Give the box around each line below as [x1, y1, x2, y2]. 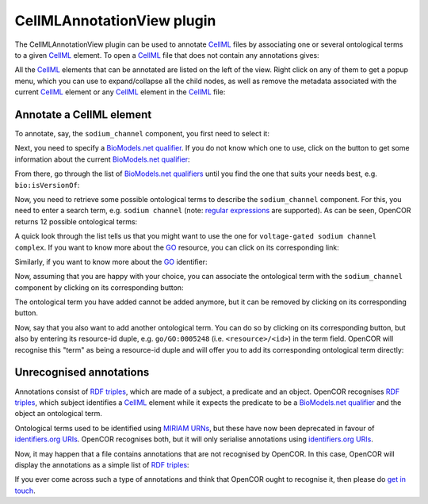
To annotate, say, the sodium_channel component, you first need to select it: [14, 129, 269, 139]
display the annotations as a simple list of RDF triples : [14, 460, 189, 469]
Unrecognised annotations [14, 365, 150, 380]
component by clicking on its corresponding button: [14, 282, 184, 292]
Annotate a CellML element [14, 108, 152, 121]
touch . [14, 486, 36, 495]
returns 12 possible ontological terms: [14, 216, 138, 226]
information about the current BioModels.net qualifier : [14, 155, 190, 164]
